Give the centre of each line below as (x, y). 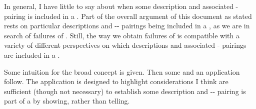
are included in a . (32, 54)
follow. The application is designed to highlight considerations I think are (116, 81)
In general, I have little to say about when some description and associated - (121, 6)
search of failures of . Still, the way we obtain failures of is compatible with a (122, 35)
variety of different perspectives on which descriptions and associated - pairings (125, 45)
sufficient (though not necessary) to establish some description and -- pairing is (125, 91)
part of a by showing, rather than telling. (67, 101)
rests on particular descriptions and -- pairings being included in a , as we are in (127, 26)
